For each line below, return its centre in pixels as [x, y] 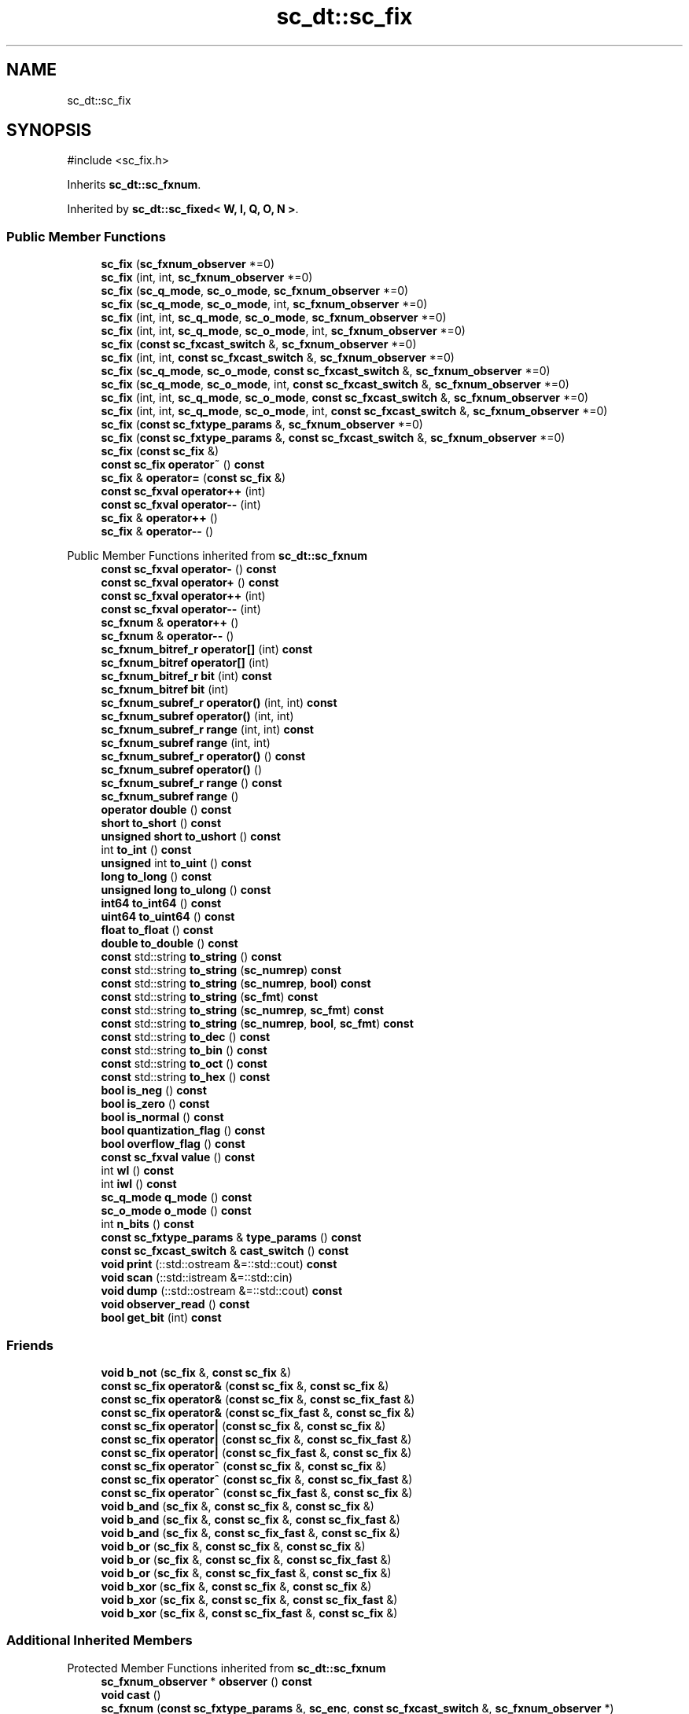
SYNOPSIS [49, 131]
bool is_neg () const [154, 1091]
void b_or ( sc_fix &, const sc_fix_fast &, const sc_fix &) [246, 1572]
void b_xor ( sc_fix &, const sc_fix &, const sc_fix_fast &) [249, 1599]
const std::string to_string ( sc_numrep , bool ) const [236, 984]
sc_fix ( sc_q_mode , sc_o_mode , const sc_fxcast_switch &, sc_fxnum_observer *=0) [326, 371]
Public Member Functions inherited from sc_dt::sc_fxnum [217, 556]
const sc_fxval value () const [178, 1157]
